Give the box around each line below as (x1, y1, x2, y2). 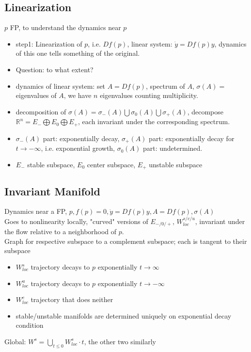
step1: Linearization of (16, 38, 82, 48)
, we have (63, 90, 92, 100)
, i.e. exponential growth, (41, 143, 115, 153)
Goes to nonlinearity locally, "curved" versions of (4, 216, 148, 226)
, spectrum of (145, 80, 185, 91)
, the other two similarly (84, 336, 156, 346)
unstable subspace (149, 159, 203, 169)
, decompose (187, 106, 224, 116)
